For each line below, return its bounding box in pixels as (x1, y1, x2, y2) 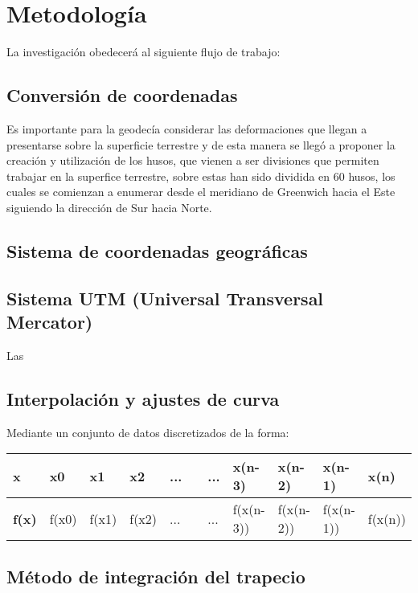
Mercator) (6, 309, 93, 334)
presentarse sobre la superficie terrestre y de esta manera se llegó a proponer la (6, 136, 395, 153)
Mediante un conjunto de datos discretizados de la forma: (6, 423, 289, 440)
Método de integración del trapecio (6, 563, 305, 588)
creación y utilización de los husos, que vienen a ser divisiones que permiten (6, 152, 379, 169)
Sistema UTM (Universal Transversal (6, 285, 324, 310)
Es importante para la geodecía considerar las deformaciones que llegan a (6, 120, 367, 137)
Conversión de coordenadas (6, 83, 238, 108)
